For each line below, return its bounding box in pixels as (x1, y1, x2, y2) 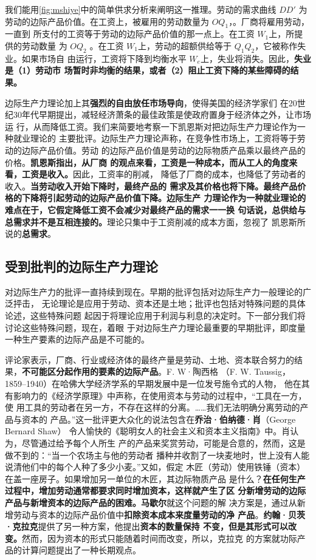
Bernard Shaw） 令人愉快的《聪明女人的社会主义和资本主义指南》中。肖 (5, 425, 290, 437)
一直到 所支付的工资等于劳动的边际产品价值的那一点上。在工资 (5, 27, 255, 40)
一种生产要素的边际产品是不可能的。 (5, 333, 149, 346)
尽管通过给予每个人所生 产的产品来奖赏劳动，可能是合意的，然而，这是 (21, 437, 306, 449)
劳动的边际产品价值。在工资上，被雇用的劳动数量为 (5, 15, 209, 27)
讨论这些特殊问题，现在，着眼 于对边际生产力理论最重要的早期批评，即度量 (5, 321, 306, 333)
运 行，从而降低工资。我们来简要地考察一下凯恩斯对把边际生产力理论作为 (5, 120, 297, 132)
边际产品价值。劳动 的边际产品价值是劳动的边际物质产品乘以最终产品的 (21, 143, 306, 156)
